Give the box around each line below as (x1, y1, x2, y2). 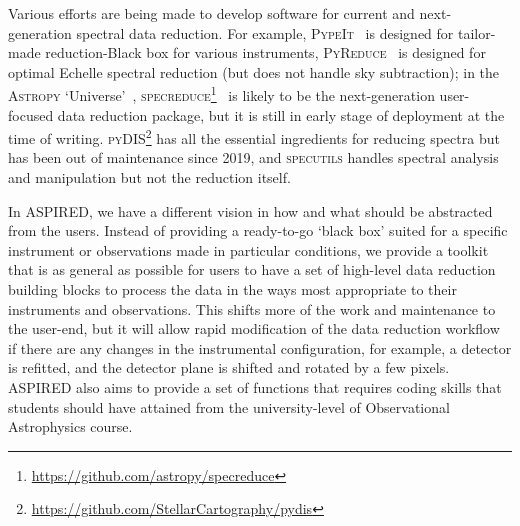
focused (8, 104, 54, 125)
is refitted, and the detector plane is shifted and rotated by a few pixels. (8, 357, 450, 378)
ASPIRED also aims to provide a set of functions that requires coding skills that (8, 377, 502, 397)
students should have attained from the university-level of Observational (8, 396, 450, 417)
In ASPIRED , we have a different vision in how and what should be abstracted (8, 200, 493, 221)
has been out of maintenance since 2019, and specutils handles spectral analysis (8, 147, 499, 168)
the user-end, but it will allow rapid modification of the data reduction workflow (8, 318, 500, 339)
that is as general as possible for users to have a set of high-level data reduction (8, 259, 496, 280)
